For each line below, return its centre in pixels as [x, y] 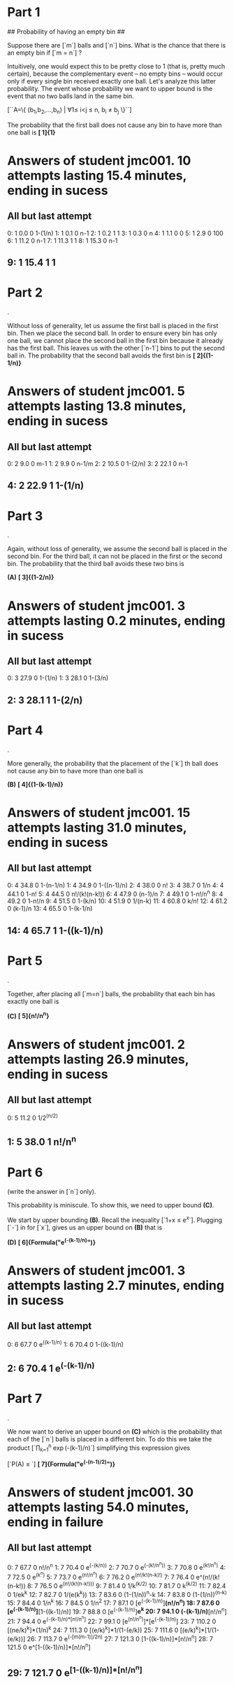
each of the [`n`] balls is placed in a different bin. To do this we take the [110, 1439]
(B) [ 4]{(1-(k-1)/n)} [35, 784]
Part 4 [25, 730]
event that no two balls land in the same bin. [71, 96]
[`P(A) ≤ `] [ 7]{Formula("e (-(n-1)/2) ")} [61, 1464]
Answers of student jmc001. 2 [96, 1044]
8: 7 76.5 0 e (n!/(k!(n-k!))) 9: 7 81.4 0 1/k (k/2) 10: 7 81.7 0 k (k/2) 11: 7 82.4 [126, 1585]
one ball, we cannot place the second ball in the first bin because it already [115, 341]
